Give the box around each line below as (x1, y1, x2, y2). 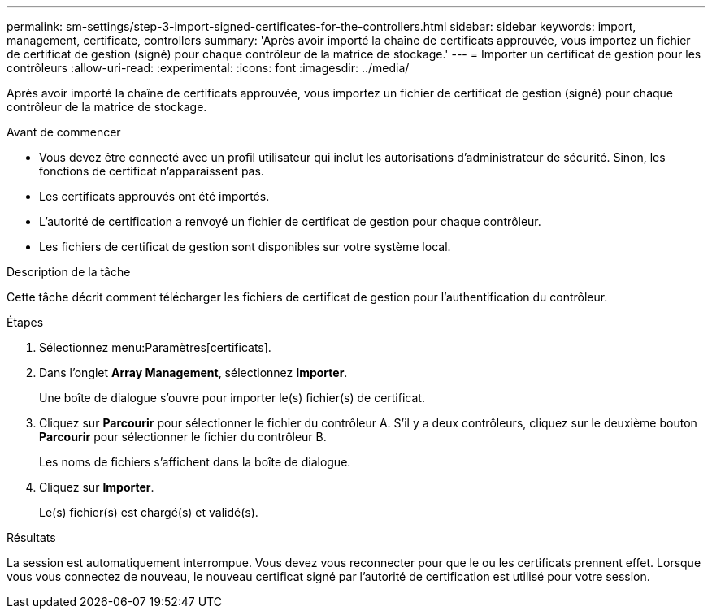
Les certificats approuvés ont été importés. (39, 189, 270, 203)
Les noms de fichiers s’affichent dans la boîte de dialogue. (39, 455, 351, 469)
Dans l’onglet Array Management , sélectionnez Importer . (39, 366, 348, 379)
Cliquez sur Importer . (39, 480, 154, 494)
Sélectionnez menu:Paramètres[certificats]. (39, 340, 271, 354)
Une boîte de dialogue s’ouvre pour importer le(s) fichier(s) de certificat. (39, 391, 425, 405)
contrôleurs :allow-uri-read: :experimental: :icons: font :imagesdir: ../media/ (7, 61, 410, 75)
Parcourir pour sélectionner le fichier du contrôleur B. (39, 430, 327, 444)
